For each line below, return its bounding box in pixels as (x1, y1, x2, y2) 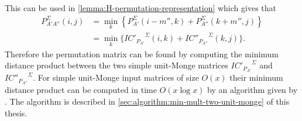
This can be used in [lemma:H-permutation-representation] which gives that (5, 2, 276, 13)
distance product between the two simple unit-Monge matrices (5, 59, 228, 71)
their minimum (229, 71, 283, 84)
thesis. (5, 106, 28, 119)
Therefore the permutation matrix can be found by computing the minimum (5, 47, 279, 60)
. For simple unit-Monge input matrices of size (33, 71, 199, 84)
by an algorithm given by (207, 84, 298, 96)
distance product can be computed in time (5, 84, 157, 96)
